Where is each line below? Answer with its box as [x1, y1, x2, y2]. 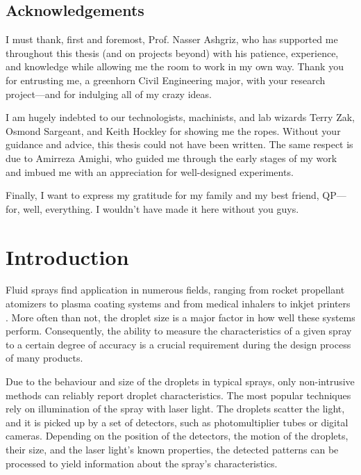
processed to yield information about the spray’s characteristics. [6, 456, 278, 470]
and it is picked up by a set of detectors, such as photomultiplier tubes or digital [6, 414, 349, 429]
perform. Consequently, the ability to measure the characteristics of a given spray [6, 323, 352, 338]
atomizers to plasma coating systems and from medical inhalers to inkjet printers [6, 296, 351, 311]
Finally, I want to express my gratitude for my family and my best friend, [6, 188, 319, 202]
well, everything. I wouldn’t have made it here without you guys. [23, 201, 299, 216]
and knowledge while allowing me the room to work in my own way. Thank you [6, 59, 344, 74]
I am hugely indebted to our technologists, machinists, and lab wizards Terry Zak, [6, 110, 355, 124]
